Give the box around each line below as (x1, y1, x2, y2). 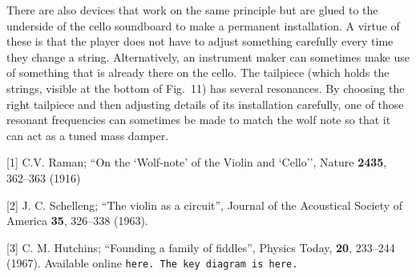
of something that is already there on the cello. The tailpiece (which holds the (6, 64, 390, 81)
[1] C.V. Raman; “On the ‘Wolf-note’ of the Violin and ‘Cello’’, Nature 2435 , (6, 154, 387, 171)
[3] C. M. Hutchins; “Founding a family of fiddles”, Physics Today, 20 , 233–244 (6, 239, 395, 255)
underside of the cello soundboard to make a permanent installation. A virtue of (6, 17, 400, 34)
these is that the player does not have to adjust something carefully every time (6, 33, 394, 50)
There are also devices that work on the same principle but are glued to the (6, 2, 378, 18)
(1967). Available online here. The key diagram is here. (6, 255, 298, 271)
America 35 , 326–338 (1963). (6, 212, 148, 229)
